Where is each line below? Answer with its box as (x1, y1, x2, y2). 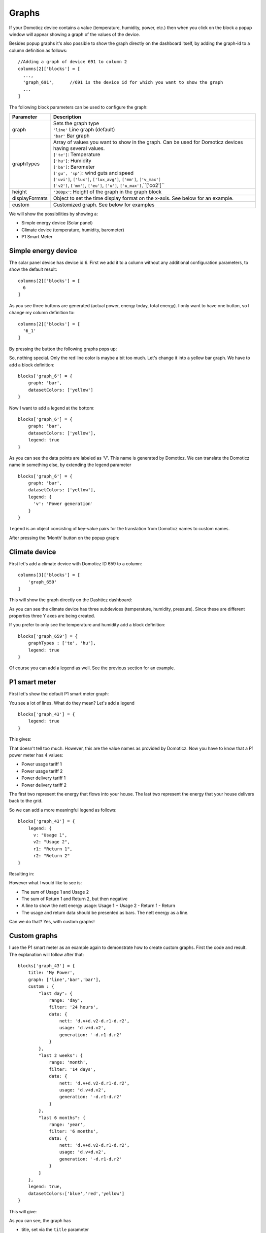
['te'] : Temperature (53, 151, 100, 158)
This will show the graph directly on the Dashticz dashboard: (9, 597, 133, 603)
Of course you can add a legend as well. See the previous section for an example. (9, 665, 175, 671)
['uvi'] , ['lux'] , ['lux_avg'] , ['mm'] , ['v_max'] (53, 176, 161, 182)
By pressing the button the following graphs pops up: (9, 346, 117, 352)
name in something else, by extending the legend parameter (9, 462, 132, 468)
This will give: (9, 1208, 37, 1214)
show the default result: (9, 266, 58, 272)
